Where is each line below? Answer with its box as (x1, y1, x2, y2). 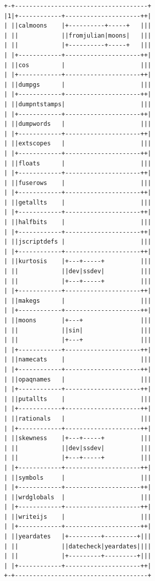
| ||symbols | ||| (4, 474, 151, 481)
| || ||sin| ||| (4, 326, 151, 334)
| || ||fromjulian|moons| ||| (4, 32, 151, 39)
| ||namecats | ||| (4, 356, 151, 363)
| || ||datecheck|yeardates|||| (4, 542, 151, 550)
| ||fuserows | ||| (4, 179, 151, 186)
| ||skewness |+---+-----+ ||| (4, 435, 151, 442)
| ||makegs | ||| (4, 297, 151, 304)
